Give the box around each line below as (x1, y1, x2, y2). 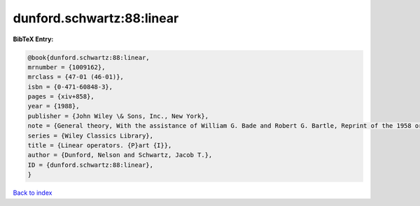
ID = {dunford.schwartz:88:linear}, (27, 161, 154, 169)
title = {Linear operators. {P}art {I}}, (27, 142, 172, 149)
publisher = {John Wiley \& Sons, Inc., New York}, (27, 112, 209, 120)
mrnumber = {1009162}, (27, 63, 106, 71)
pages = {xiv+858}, (27, 93, 94, 101)
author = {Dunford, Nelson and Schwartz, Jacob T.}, (27, 151, 213, 159)
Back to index (13, 189, 52, 197)
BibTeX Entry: (13, 35, 54, 43)
